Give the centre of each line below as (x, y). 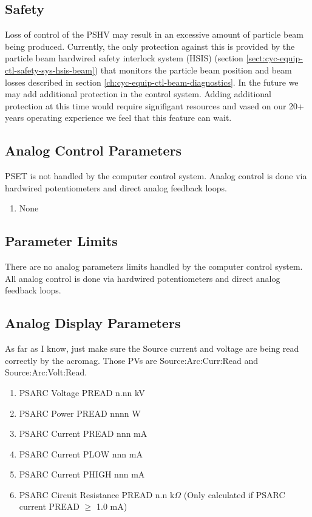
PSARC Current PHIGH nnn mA (82, 474)
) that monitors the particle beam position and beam (193, 70)
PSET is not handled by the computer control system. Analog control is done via (156, 176)
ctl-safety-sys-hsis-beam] (50, 70)
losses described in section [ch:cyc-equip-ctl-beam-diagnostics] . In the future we (152, 82)
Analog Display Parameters (93, 323)
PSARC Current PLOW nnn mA (81, 454)
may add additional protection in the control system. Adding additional (138, 94)
